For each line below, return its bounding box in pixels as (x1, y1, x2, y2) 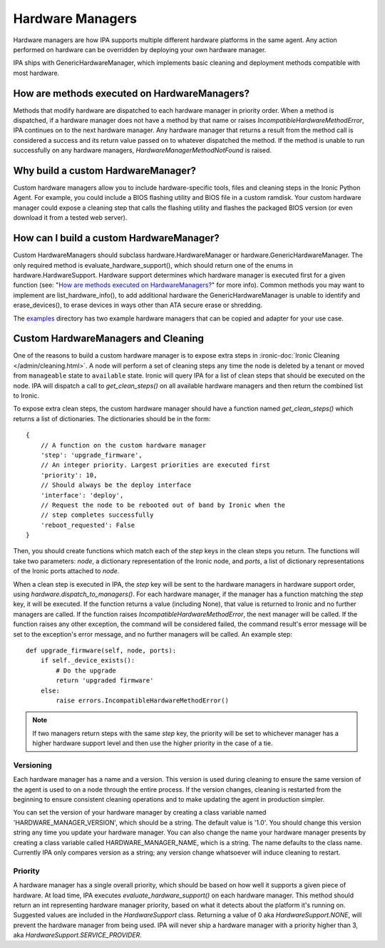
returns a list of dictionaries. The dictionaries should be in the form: (13, 414, 211, 423)
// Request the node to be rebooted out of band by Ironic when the (40, 500, 285, 509)
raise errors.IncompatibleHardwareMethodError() (56, 696, 230, 705)
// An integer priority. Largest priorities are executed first (40, 461, 270, 469)
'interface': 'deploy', (40, 491, 124, 499)
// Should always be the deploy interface (40, 481, 192, 489)
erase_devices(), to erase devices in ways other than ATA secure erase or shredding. (13, 301, 263, 310)
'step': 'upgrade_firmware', (40, 450, 143, 459)
